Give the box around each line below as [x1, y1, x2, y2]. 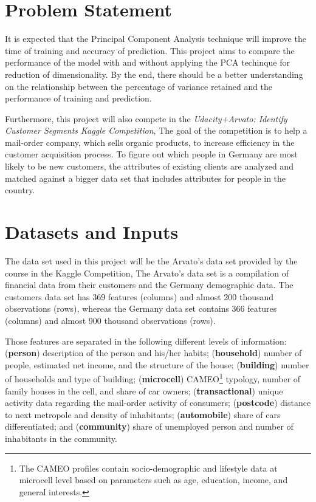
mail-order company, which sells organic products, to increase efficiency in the [5, 136, 295, 148]
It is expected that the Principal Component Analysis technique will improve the [5, 32, 306, 45]
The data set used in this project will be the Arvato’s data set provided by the [5, 254, 298, 267]
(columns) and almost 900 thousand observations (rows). [5, 314, 216, 326]
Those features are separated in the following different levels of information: [5, 334, 287, 347]
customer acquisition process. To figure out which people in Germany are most [5, 148, 298, 160]
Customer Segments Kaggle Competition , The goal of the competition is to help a [5, 124, 307, 137]
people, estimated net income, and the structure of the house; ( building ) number [5, 358, 309, 371]
